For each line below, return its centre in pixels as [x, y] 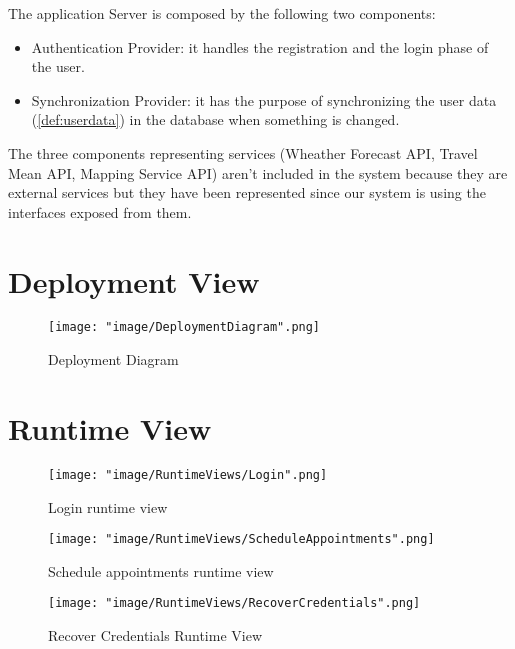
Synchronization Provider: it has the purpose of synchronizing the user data [264, 99]
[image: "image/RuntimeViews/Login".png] [188, 474]
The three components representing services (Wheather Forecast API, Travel [243, 152]
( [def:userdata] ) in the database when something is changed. [215, 119]
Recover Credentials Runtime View [155, 635]
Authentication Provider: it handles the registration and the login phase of [260, 46]
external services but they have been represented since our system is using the [247, 192]
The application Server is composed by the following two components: [222, 13]
